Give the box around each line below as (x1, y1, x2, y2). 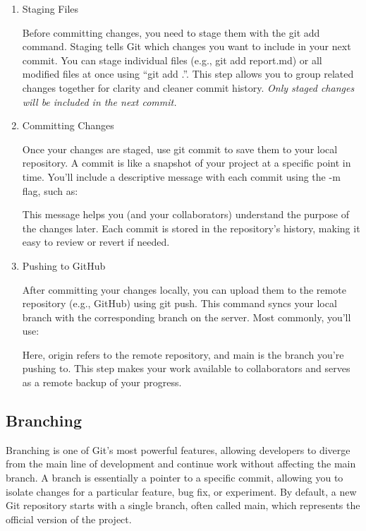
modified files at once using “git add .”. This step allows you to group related (22, 66, 354, 81)
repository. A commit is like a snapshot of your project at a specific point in (22, 155, 351, 170)
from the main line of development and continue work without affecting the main (6, 456, 356, 471)
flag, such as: (22, 183, 78, 198)
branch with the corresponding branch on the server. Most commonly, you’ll (22, 309, 351, 324)
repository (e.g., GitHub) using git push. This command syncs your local (22, 296, 337, 311)
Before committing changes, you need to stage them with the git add (22, 25, 320, 40)
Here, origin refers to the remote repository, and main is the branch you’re (22, 347, 344, 362)
